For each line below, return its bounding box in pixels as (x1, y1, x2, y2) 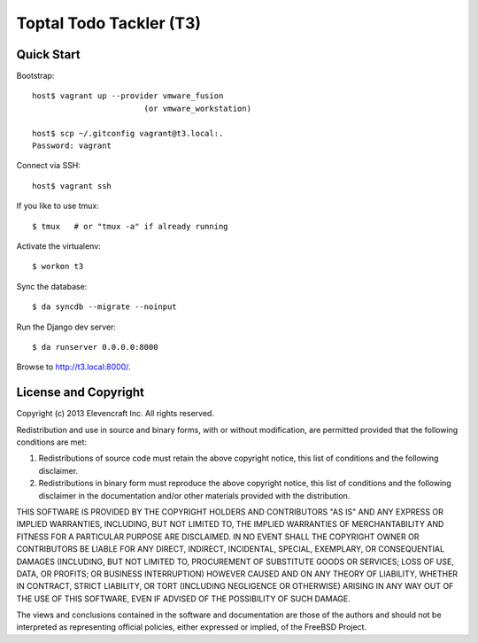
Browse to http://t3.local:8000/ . (16, 361, 132, 372)
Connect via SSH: (16, 160, 81, 171)
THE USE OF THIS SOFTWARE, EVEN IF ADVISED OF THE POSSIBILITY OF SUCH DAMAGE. (16, 593, 351, 604)
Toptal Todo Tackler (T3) (16, 13, 202, 33)
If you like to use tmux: (16, 200, 99, 212)
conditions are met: (16, 437, 88, 447)
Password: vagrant (32, 141, 112, 151)
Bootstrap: (16, 71, 55, 81)
